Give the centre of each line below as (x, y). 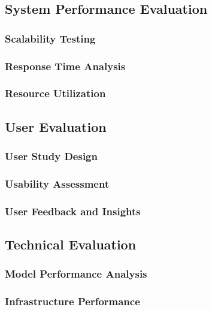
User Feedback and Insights (73, 211)
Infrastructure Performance (72, 301)
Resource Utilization (55, 93)
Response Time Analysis (65, 66)
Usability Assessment (57, 183)
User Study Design (51, 156)
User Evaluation (56, 126)
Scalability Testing (50, 38)
